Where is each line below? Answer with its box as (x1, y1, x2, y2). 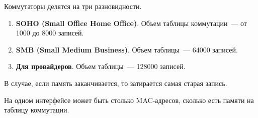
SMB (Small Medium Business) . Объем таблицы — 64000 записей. (16, 44, 238, 54)
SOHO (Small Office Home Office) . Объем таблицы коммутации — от (16, 17, 247, 28)
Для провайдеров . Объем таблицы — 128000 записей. (16, 61, 186, 71)
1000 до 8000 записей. (16, 27, 84, 38)
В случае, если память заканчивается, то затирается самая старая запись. (4, 77, 227, 88)
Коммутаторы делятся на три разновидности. (4, 1, 142, 11)
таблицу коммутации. (4, 104, 69, 115)
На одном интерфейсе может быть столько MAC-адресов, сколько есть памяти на (4, 94, 254, 105)
